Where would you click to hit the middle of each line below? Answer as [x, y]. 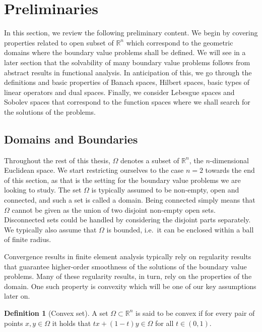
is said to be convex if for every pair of [195, 313]
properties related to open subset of [59, 42]
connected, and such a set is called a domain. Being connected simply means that [130, 200]
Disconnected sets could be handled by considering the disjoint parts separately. [127, 220]
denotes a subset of [150, 160]
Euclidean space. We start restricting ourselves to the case [94, 170]
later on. [17, 296]
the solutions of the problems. [50, 111]
